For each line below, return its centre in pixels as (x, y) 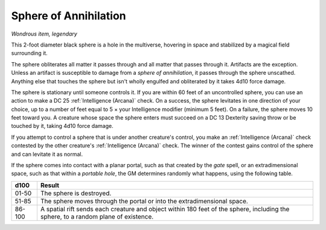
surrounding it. (29, 53)
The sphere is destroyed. (76, 193)
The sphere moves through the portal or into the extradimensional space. (144, 201)
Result (50, 185)
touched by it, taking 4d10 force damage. (62, 126)
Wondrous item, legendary (44, 34)
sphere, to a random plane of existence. (97, 216)
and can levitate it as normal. (47, 154)
